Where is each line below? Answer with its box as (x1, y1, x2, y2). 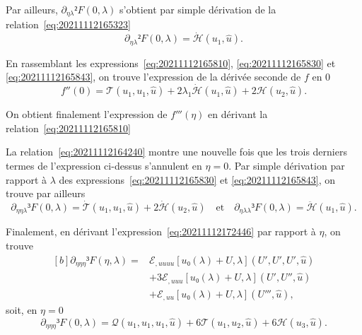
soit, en (6, 302, 37, 317)
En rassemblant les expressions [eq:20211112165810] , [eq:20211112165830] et (6, 55, 336, 70)
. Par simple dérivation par (228, 158, 345, 172)
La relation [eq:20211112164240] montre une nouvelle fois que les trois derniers (6, 144, 347, 159)
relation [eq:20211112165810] (6, 120, 132, 135)
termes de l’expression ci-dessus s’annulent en (6, 158, 202, 172)
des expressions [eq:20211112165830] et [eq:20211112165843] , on (59, 172, 335, 187)
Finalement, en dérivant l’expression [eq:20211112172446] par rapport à (6, 224, 316, 239)
